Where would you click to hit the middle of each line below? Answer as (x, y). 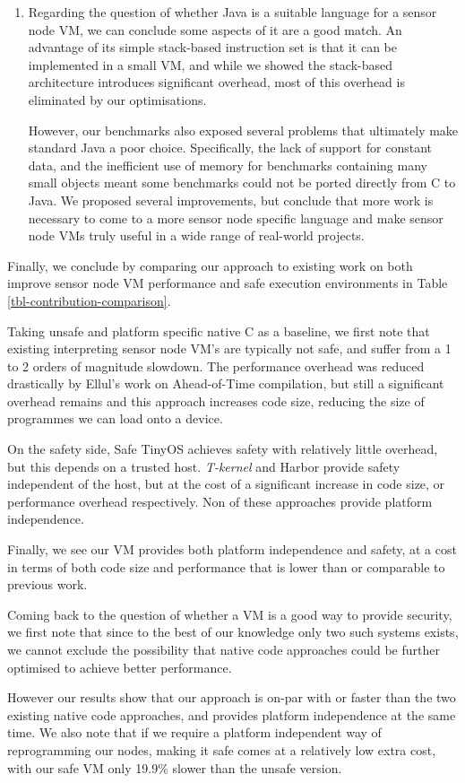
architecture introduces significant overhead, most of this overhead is (216, 82)
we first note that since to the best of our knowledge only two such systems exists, (233, 632)
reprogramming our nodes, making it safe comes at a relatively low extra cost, (222, 749)
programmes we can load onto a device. (115, 418)
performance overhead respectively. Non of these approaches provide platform (220, 501)
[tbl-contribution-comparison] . (89, 300)
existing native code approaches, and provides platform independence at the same (232, 714)
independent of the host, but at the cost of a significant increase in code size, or (226, 484)
